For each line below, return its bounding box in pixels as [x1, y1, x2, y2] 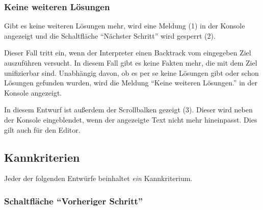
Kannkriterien [4, 149, 80, 165]
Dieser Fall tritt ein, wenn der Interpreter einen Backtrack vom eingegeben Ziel [4, 47, 251, 58]
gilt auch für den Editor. [4, 124, 81, 135]
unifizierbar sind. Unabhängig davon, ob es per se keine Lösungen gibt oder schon [4, 67, 259, 78]
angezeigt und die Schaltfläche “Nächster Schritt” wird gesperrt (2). [4, 30, 216, 41]
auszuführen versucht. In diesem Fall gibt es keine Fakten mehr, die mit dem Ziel [4, 57, 257, 68]
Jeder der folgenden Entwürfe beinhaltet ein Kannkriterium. [4, 173, 193, 184]
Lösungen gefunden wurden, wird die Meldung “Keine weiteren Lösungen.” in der [4, 77, 257, 88]
